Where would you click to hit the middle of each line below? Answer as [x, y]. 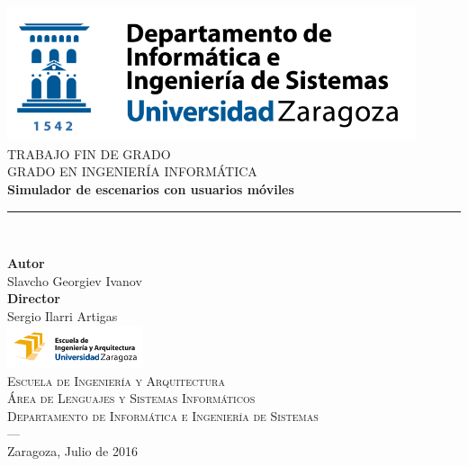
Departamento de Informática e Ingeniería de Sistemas [163, 415]
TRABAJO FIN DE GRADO [89, 153]
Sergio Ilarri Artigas [63, 316]
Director [34, 298]
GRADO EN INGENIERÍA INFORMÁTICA [132, 171]
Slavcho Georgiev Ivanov [75, 280]
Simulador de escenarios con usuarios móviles [151, 189]
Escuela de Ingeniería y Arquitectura [116, 380]
